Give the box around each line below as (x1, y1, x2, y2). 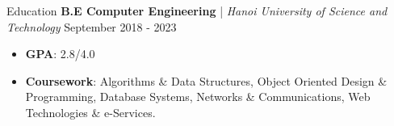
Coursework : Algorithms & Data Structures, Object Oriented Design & (25, 72, 388, 89)
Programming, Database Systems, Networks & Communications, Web (25, 88, 371, 105)
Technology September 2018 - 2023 (6, 18, 177, 35)
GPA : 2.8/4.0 (25, 45, 95, 62)
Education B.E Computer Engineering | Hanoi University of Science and (6, 2, 388, 19)
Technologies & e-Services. (25, 103, 156, 120)
